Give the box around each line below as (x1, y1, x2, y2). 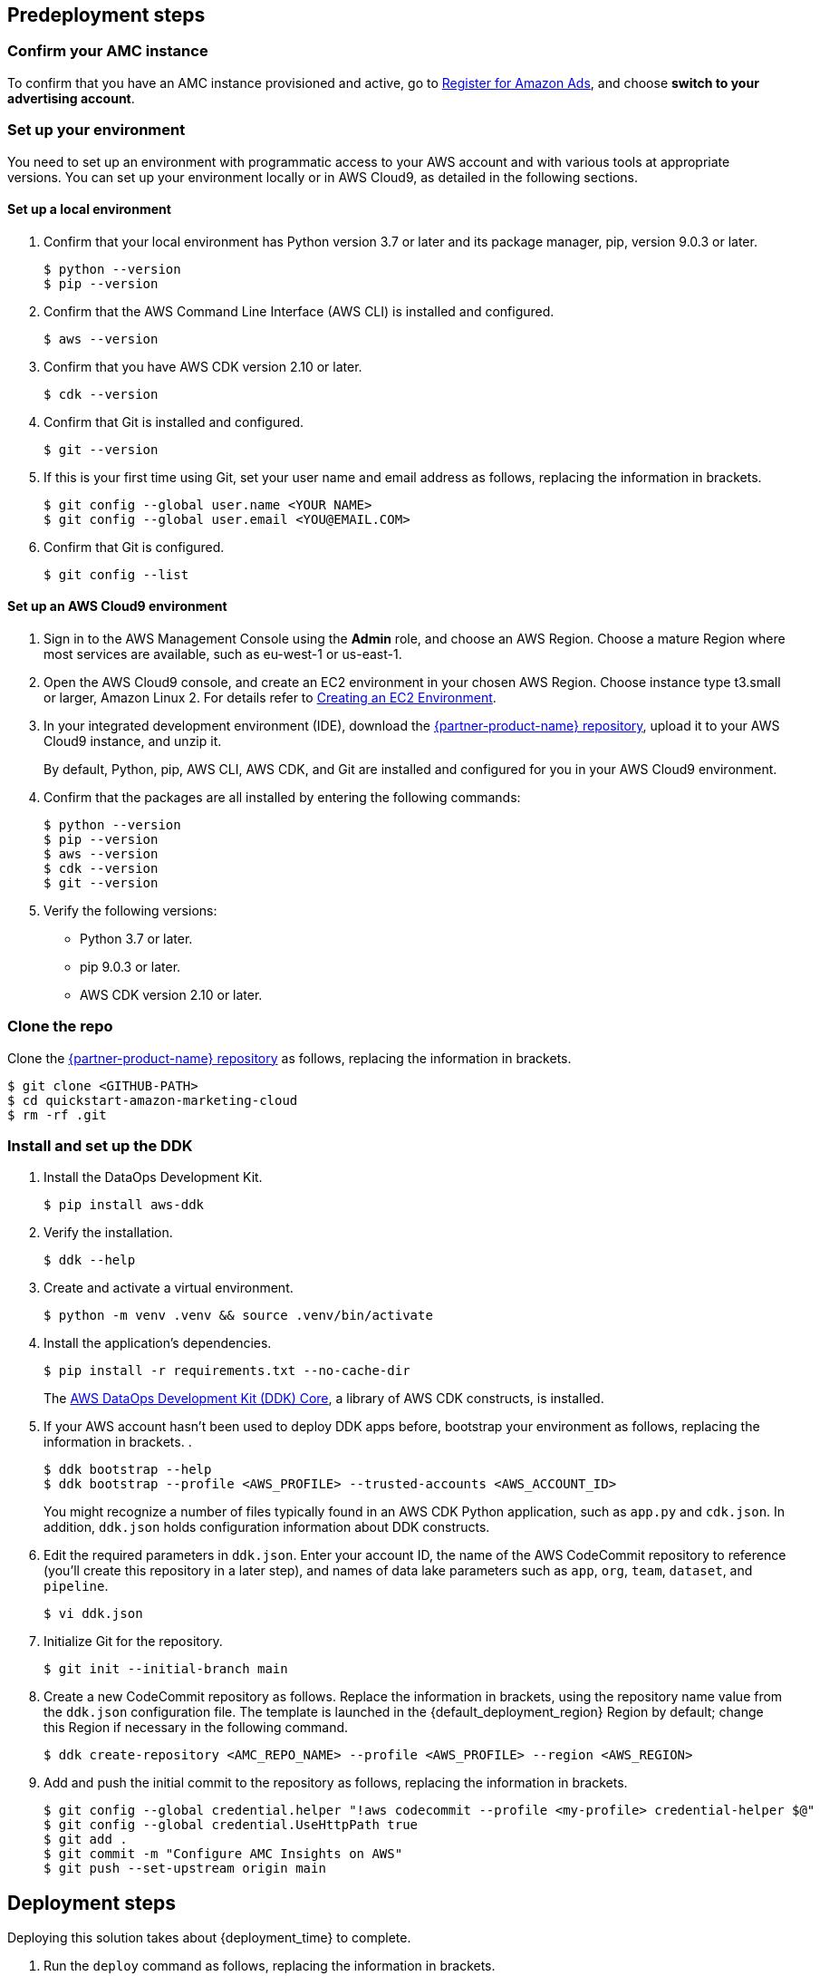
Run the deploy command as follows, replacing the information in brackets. (43, 1958, 496, 1974)
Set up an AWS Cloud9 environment (7, 598, 227, 615)
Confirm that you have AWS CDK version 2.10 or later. (43, 358, 362, 374)
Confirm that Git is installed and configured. (43, 413, 304, 430)
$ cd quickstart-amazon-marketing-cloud (7, 1092, 298, 1108)
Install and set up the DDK (7, 1137, 193, 1156)
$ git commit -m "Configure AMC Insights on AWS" (43, 1846, 403, 1862)
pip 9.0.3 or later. (80, 958, 181, 974)
